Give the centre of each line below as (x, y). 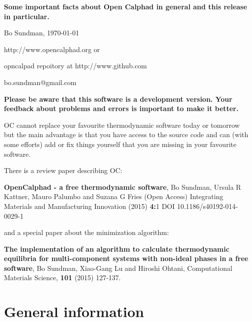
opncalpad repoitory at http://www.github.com (76, 66)
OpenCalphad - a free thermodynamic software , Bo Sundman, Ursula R (123, 187)
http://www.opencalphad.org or (52, 49)
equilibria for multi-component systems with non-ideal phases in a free (126, 258)
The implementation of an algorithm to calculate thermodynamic (117, 248)
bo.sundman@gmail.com (40, 82)
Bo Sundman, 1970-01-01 (42, 33)
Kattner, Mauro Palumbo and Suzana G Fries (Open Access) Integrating (114, 196)
